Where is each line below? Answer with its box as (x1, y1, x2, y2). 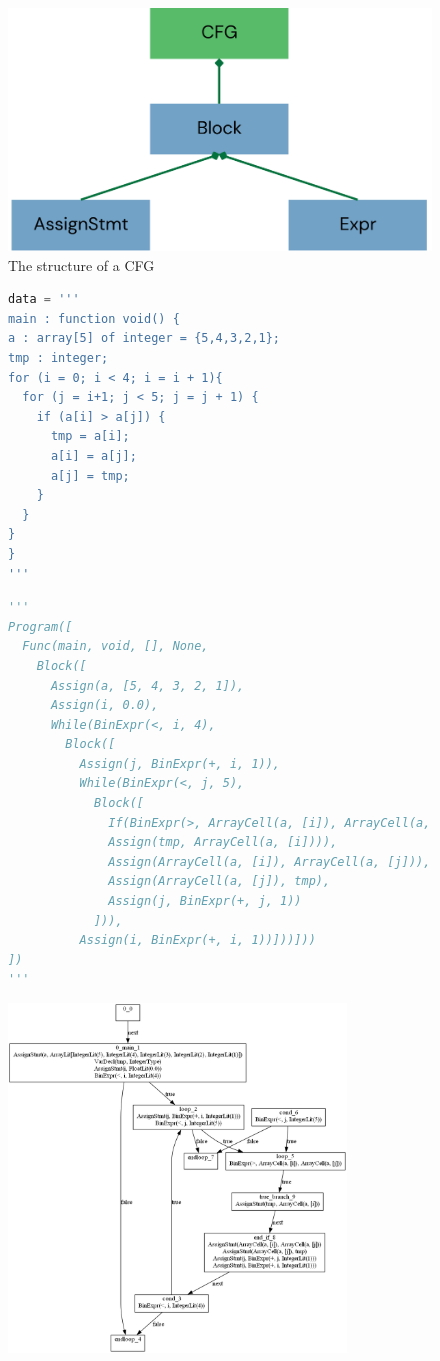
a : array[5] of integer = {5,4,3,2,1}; (8, 331, 281, 346)
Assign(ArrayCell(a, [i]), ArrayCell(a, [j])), (108, 854, 431, 869)
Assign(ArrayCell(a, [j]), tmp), (108, 874, 331, 889)
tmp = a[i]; (50, 429, 130, 444)
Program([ (8, 619, 73, 634)
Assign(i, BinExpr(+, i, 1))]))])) (79, 933, 316, 948)
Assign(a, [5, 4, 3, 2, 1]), (50, 678, 245, 693)
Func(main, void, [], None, (22, 639, 209, 654)
